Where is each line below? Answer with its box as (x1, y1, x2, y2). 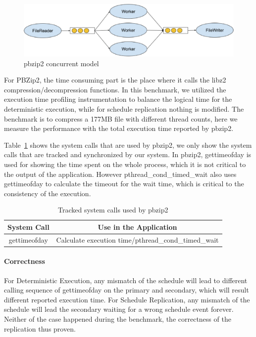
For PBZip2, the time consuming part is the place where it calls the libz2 (4, 75, 226, 85)
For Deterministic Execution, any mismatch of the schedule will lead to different (4, 275, 248, 285)
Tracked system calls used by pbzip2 (58, 205, 168, 215)
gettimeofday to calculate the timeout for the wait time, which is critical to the (4, 178, 244, 189)
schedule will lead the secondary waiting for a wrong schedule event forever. (4, 304, 234, 314)
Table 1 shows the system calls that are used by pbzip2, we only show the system (4, 139, 252, 150)
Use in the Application (98, 221, 177, 232)
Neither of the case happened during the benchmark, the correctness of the (4, 314, 231, 324)
